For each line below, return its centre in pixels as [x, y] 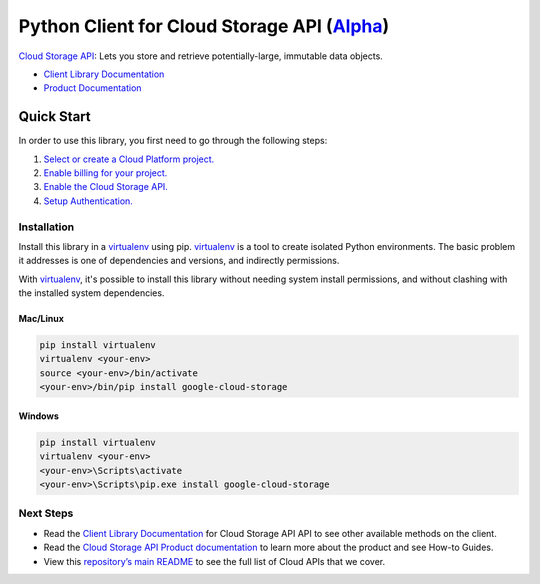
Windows [38, 416]
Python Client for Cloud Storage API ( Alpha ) [204, 26]
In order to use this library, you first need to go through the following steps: [173, 141]
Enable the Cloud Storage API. [106, 187]
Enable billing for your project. [105, 173]
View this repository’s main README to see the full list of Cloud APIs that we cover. [214, 561]
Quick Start [54, 116]
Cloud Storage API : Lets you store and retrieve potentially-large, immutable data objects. [201, 56]
